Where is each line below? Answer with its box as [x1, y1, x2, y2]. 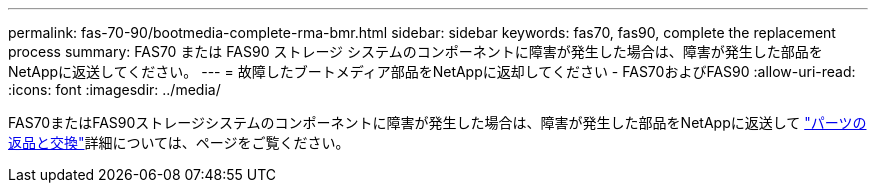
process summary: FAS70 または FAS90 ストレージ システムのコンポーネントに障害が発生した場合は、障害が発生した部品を [8, 43, 823, 60]
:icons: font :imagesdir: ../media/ [8, 81, 221, 98]
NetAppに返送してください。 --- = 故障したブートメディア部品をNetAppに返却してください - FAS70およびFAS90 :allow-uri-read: [8, 63, 856, 80]
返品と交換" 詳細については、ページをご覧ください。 [8, 134, 350, 151]
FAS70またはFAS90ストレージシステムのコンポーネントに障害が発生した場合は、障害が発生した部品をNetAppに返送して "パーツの [8, 114, 867, 131]
